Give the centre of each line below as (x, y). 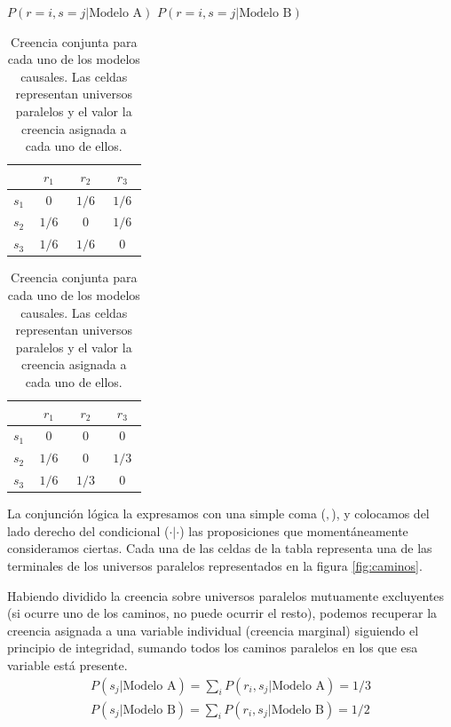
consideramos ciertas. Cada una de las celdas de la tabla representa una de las (220, 548)
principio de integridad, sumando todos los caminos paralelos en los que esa (213, 648)
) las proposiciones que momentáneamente (294, 530)
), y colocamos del (380, 514)
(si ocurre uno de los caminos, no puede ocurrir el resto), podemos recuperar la (222, 613)
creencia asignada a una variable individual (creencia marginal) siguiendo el (213, 630)
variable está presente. (67, 664)
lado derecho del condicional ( (88, 530)
